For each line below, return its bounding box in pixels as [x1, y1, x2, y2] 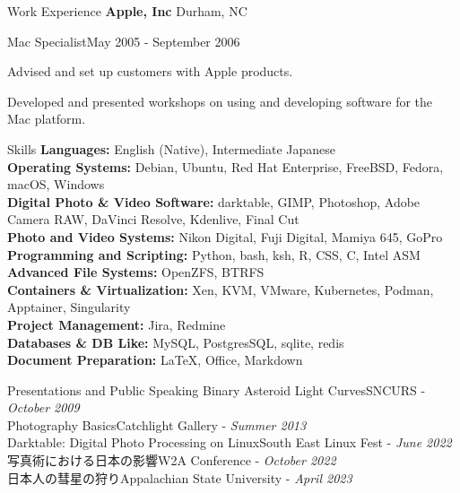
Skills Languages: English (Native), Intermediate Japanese [7, 139, 336, 158]
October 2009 [7, 398, 80, 417]
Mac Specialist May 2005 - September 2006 [7, 31, 240, 50]
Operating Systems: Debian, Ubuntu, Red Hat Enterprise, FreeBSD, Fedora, [7, 157, 444, 176]
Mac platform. [7, 109, 86, 128]
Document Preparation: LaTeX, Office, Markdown [7, 350, 303, 369]
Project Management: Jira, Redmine [7, 315, 226, 333]
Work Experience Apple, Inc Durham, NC [7, 2, 247, 20]
